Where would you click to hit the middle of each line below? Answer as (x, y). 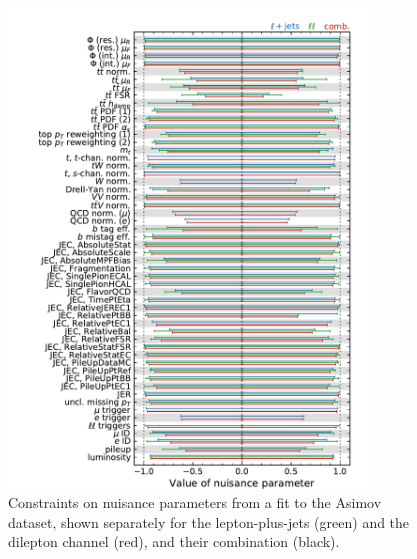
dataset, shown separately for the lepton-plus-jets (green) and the (209, 521)
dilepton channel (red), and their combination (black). (174, 541)
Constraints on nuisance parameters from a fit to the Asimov (195, 502)
